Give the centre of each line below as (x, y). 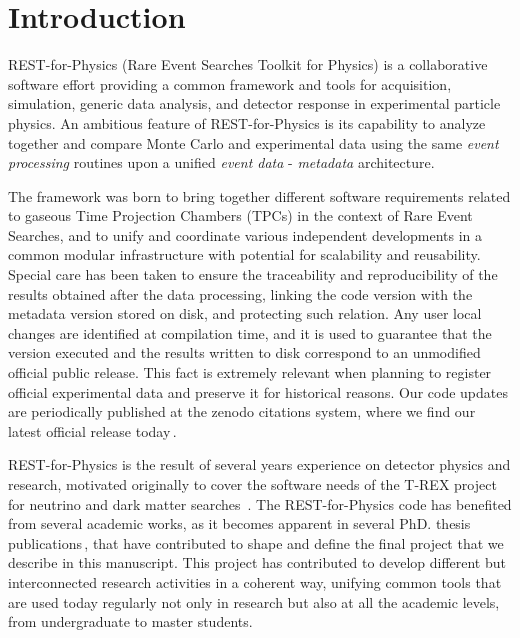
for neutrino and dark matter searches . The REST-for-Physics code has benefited (260, 503)
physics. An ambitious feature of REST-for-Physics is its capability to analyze (247, 122)
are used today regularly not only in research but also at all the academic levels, (254, 601)
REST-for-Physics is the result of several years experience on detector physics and (259, 464)
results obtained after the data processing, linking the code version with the (240, 293)
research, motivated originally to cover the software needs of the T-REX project (252, 484)
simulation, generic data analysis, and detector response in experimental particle (254, 103)
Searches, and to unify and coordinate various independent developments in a (245, 234)
